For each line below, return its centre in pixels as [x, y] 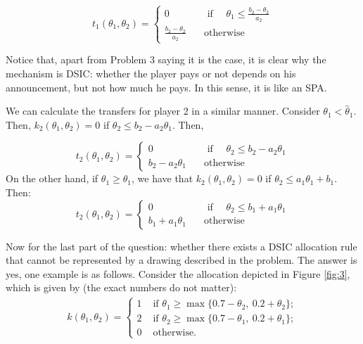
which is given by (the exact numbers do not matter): [121, 287]
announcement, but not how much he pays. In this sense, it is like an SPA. [166, 87]
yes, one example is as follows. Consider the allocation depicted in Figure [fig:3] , [178, 273]
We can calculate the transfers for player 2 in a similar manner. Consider [163, 111]
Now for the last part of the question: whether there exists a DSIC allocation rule [181, 246]
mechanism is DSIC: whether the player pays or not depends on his [151, 74]
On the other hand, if [52, 178]
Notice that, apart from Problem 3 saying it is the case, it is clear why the [166, 59]
